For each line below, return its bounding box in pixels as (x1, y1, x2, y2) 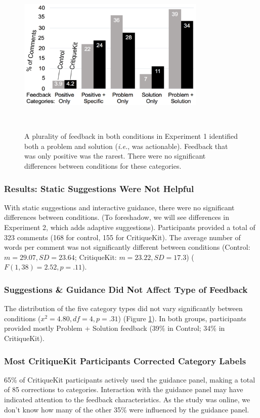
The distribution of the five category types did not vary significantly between (4, 303, 243, 314)
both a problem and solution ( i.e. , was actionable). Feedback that (24, 140, 228, 151)
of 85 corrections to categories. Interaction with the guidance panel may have (4, 384, 243, 395)
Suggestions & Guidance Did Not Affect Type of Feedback (4, 283, 248, 295)
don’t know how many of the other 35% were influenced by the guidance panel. (4, 404, 249, 414)
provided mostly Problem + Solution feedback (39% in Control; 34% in (4, 323, 225, 333)
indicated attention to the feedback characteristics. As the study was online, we (4, 394, 250, 404)
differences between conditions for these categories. (24, 161, 182, 171)
